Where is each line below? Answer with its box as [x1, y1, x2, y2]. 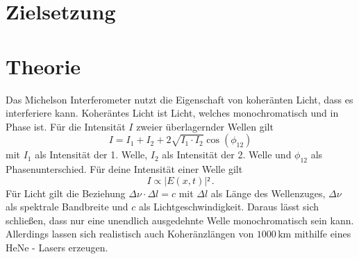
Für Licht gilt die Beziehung [6, 185, 126, 200]
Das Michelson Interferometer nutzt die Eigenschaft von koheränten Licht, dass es [6, 92, 353, 106]
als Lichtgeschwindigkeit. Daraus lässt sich [139, 199, 319, 214]
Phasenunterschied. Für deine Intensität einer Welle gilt [6, 162, 243, 176]
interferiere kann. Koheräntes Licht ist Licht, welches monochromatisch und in [6, 106, 339, 120]
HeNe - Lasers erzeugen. [6, 240, 108, 255]
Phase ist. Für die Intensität [6, 119, 126, 133]
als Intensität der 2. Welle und [162, 147, 292, 162]
